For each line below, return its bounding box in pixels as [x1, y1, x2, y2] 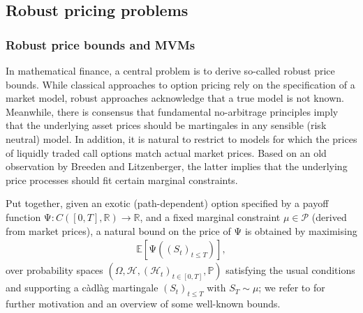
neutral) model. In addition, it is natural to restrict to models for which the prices [6, 131, 357, 146]
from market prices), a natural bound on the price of [6, 223, 231, 238]
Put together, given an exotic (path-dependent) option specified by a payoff [6, 196, 329, 211]
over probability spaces [6, 263, 103, 277]
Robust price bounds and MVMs [6, 36, 195, 53]
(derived [311, 209, 347, 224]
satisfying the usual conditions [225, 263, 355, 277]
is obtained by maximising [244, 223, 357, 238]
